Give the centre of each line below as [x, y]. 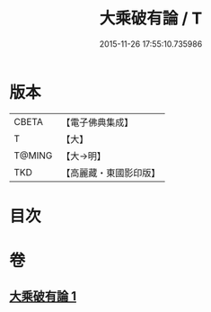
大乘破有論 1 [43, 296]
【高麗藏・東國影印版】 [111, 173]
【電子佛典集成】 [97, 122]
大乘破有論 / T [151, 18]
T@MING [33, 156]
